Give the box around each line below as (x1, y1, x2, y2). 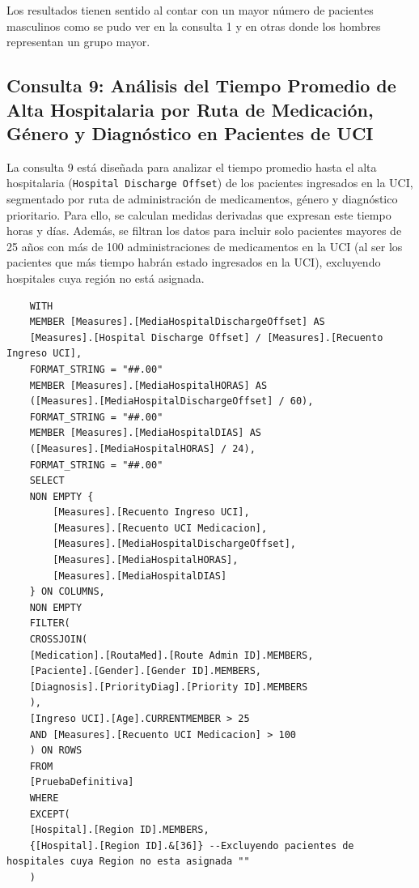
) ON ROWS (29, 745, 83, 757)
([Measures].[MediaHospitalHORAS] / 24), (29, 442, 256, 455)
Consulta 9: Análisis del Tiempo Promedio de (6, 73, 396, 98)
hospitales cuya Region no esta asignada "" (6, 856, 250, 868)
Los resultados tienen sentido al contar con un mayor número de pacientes (6, 2, 374, 18)
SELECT (29, 475, 65, 487)
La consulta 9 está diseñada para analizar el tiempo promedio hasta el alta (6, 158, 377, 175)
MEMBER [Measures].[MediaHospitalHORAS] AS (29, 379, 268, 391)
